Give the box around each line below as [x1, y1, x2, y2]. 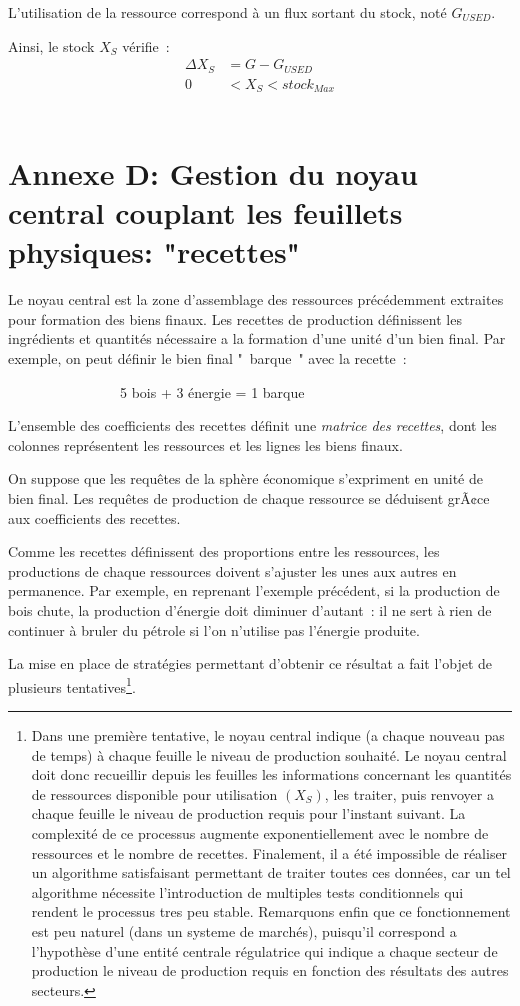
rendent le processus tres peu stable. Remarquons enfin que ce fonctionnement [31, 901, 511, 922]
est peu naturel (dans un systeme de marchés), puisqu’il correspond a [31, 920, 457, 941]
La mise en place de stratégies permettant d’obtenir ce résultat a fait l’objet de [8, 653, 493, 674]
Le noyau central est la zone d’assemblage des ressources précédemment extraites [8, 289, 504, 310]
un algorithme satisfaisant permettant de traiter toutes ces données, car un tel [31, 862, 511, 883]
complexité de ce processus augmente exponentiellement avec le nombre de [31, 822, 489, 843]
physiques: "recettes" [8, 231, 301, 272]
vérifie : [122, 35, 170, 56]
